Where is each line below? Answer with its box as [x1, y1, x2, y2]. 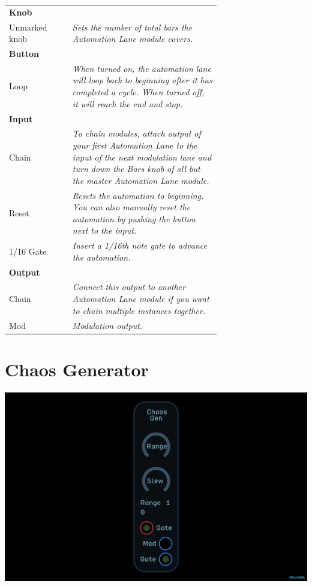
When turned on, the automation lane [72, 62, 211, 74]
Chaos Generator [5, 357, 149, 381]
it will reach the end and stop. [72, 97, 183, 110]
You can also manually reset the [72, 201, 191, 213]
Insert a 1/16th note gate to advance [72, 239, 208, 252]
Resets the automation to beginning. [72, 189, 204, 201]
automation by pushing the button [72, 212, 196, 225]
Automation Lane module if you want [72, 292, 209, 305]
